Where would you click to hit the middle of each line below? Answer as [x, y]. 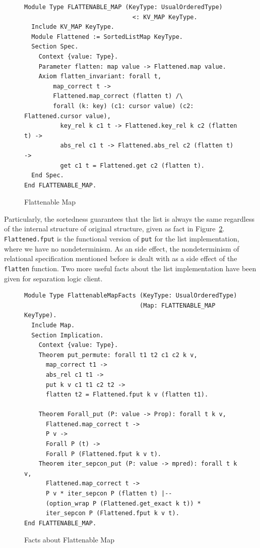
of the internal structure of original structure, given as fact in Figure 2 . [114, 229]
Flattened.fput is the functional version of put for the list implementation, [122, 239]
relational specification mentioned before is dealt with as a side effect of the [121, 258]
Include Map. [53, 325]
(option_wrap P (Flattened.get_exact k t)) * [123, 503]
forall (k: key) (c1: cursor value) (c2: [123, 106]
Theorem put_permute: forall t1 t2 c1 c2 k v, [118, 355]
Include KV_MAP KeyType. [73, 27]
